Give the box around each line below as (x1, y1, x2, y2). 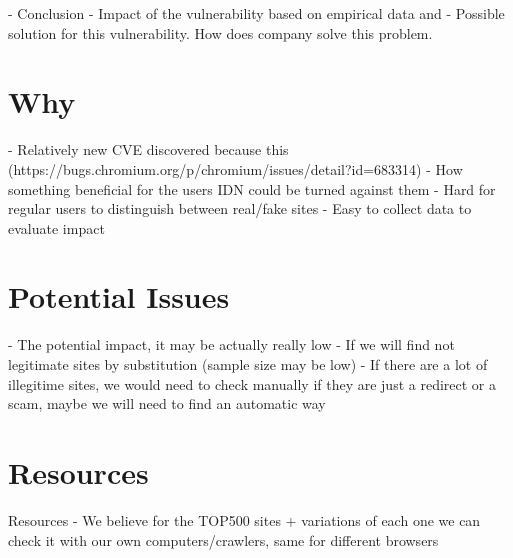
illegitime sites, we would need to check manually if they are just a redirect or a (8, 373, 496, 394)
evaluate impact (8, 217, 105, 238)
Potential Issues (8, 276, 230, 317)
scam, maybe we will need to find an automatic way (8, 393, 326, 414)
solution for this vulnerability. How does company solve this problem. (8, 22, 433, 43)
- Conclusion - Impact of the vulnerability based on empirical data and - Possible (8, 3, 505, 23)
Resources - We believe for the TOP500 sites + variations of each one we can (8, 509, 481, 530)
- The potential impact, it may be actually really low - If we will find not (8, 334, 455, 355)
